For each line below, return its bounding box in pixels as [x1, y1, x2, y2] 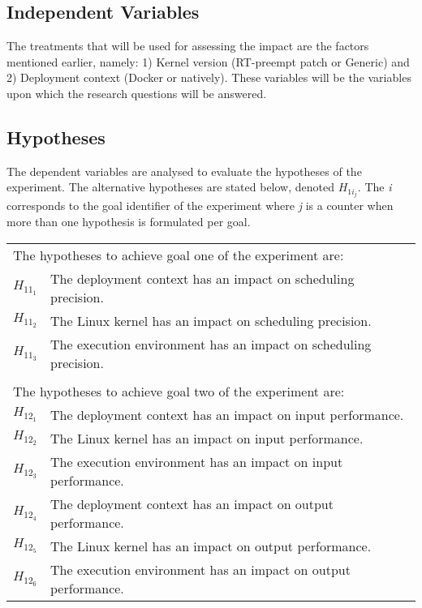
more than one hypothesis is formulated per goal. [6, 213, 251, 230]
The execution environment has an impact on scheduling [50, 334, 372, 353]
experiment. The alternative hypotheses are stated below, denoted [6, 178, 334, 195]
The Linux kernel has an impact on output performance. [50, 536, 372, 555]
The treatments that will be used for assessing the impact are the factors [6, 37, 369, 54]
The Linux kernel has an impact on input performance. [50, 428, 364, 447]
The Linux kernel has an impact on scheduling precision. [50, 310, 372, 330]
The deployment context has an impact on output [50, 494, 334, 513]
